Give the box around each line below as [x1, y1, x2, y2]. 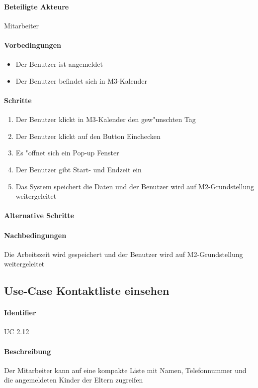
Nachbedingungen [4, 230, 67, 240]
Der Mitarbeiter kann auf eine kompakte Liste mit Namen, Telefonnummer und [4, 365, 247, 375]
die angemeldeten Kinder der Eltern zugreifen [4, 375, 143, 385]
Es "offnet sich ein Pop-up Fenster [15, 147, 119, 158]
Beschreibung [4, 346, 51, 356]
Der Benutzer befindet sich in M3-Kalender [15, 75, 148, 86]
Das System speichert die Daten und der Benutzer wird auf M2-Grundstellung [15, 181, 254, 191]
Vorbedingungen [4, 39, 61, 50]
